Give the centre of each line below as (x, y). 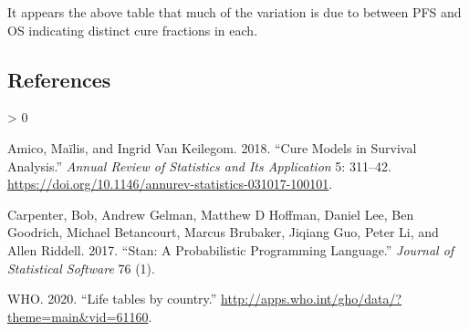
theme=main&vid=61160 (78, 316)
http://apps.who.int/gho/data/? (312, 299)
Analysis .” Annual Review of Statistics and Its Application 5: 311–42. (199, 165)
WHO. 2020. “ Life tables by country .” (112, 299)
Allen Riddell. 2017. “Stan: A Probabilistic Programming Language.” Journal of (231, 249)
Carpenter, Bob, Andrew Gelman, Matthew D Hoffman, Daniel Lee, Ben (211, 214)
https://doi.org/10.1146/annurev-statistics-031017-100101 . (170, 184)
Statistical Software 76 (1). (81, 268)
